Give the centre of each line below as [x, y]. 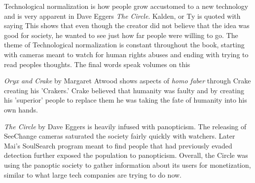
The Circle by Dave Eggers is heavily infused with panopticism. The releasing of [125, 126]
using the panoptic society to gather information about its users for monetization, [127, 165]
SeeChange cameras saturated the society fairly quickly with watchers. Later [120, 136]
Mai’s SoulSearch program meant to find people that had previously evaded [118, 145]
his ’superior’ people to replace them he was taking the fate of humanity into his [126, 100]
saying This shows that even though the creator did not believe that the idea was [127, 25]
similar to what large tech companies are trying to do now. [93, 174]
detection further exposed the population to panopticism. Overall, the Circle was [126, 155]
